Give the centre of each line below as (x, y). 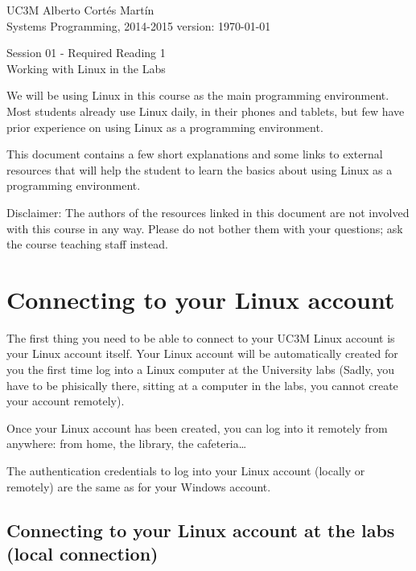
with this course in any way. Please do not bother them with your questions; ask (205, 228)
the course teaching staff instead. (87, 244)
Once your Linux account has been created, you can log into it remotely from (197, 427)
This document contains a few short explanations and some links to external (195, 154)
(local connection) (82, 553)
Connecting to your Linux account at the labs (201, 530)
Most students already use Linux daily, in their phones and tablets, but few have (206, 111)
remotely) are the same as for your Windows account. (139, 486)
